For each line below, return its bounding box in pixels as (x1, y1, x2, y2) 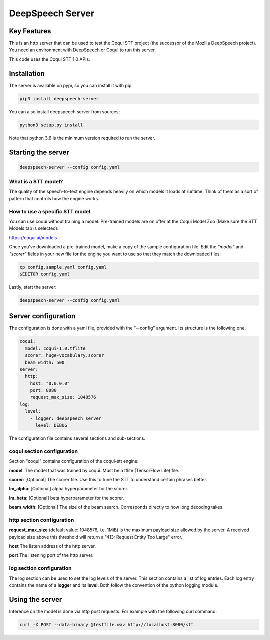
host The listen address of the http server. (9, 543, 96, 549)
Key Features (9, 27, 51, 35)
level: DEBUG (35, 423, 67, 428)
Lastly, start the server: (9, 284, 57, 290)
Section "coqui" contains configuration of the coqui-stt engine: (9, 458, 139, 464)
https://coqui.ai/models (9, 234, 57, 240)
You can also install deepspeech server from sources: (9, 108, 120, 115)
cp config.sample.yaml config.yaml (19, 264, 107, 270)
